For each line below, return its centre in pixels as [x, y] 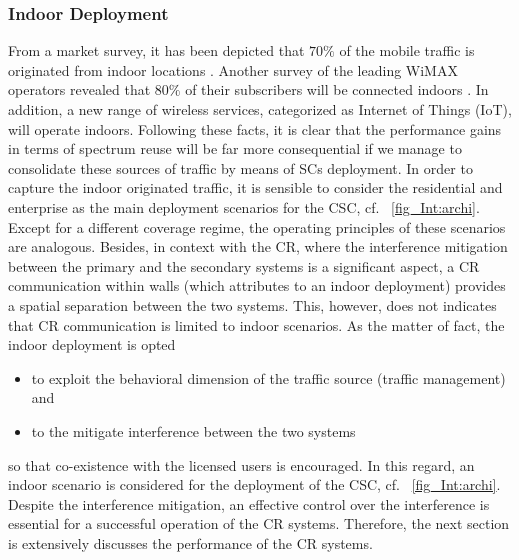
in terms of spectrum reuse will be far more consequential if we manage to [235, 148]
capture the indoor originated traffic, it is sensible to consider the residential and [255, 187]
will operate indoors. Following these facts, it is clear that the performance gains [255, 128]
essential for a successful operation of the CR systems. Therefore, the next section [259, 523]
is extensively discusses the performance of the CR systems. [190, 542]
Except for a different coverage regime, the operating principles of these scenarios [257, 226]
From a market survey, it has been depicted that [156, 50]
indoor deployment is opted [92, 344]
